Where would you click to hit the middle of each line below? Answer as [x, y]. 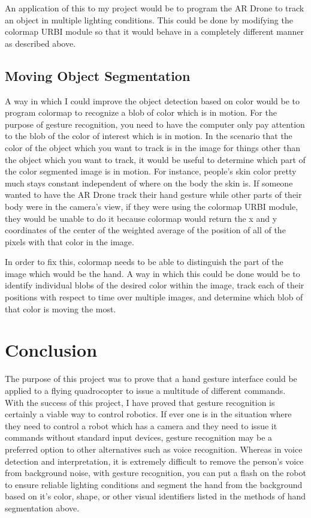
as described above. [40, 43]
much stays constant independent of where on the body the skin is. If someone [149, 183]
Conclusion [51, 350]
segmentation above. [42, 508]
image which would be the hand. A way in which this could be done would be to [153, 273]
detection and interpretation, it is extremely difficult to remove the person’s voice [154, 461]
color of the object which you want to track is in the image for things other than [153, 147]
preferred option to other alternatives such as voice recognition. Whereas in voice [154, 449]
